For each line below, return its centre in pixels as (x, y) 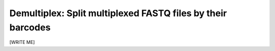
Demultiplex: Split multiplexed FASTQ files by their (118, 13)
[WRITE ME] (22, 42)
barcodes (30, 27)
